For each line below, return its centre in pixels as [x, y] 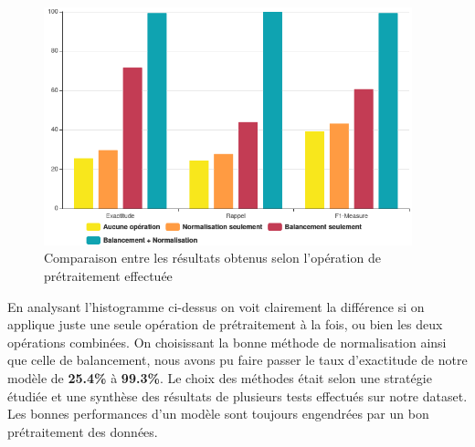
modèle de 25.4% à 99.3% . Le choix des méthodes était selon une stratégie [220, 377]
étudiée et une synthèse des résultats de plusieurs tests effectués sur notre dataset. [237, 395]
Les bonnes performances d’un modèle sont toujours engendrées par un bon [218, 414]
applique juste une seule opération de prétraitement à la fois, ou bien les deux [225, 324]
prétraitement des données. [83, 431]
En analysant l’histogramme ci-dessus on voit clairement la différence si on [216, 306]
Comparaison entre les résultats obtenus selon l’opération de [212, 258]
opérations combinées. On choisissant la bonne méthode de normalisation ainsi [227, 342]
